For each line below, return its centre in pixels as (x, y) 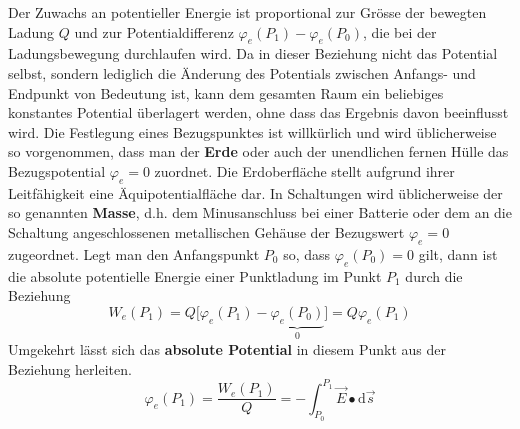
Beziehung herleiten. (70, 368)
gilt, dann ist (458, 253)
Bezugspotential (57, 170)
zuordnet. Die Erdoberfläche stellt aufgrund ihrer (304, 170)
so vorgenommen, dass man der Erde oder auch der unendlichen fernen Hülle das (258, 151)
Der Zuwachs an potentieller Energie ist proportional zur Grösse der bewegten (247, 12)
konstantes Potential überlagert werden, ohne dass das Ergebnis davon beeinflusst (258, 112)
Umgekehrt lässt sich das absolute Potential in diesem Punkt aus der (227, 348)
